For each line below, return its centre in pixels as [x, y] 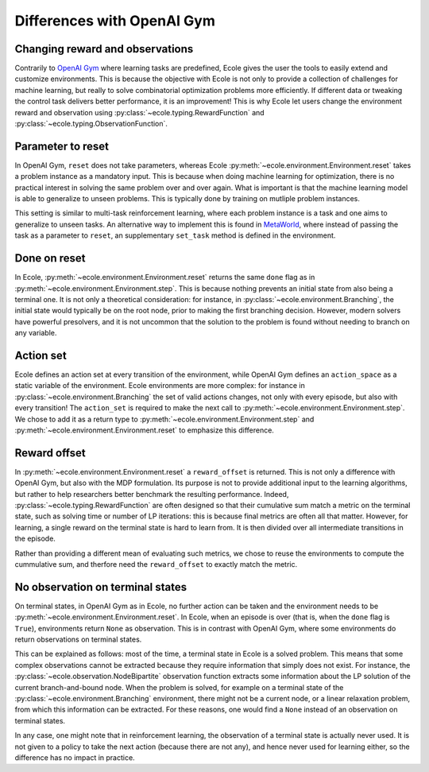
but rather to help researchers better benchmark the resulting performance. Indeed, [152, 494]
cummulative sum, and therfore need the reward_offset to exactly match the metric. [156, 564]
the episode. [35, 539]
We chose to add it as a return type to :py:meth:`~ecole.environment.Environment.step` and [164, 419]
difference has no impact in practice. [75, 758]
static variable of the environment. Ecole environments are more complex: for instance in [160, 386]
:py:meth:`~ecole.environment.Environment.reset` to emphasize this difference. [144, 430]
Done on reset [50, 258]
